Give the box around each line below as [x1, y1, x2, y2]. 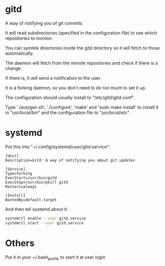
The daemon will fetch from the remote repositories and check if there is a [5, 60, 158, 66]
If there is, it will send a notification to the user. [5, 75, 101, 81]
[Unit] [5, 153, 19, 159]
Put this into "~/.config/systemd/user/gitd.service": [5, 144, 110, 150]
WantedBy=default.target [5, 197, 57, 202]
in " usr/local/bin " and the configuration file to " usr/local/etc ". [5, 109, 131, 115]
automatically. [5, 50, 34, 56]
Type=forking [5, 171, 32, 176]
